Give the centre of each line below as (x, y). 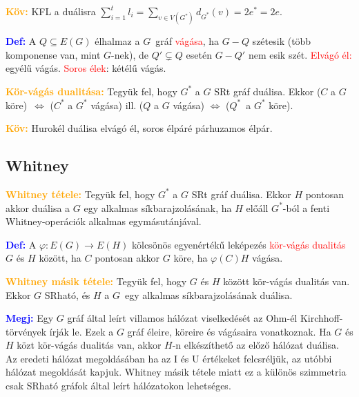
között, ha (60, 258)
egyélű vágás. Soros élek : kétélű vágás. (86, 68)
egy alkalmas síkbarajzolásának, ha (158, 207)
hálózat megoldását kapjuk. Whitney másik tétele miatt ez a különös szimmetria (176, 372)
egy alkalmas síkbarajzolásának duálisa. (209, 294)
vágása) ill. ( (117, 105)
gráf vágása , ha (187, 41)
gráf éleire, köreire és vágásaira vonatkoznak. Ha (229, 331)
